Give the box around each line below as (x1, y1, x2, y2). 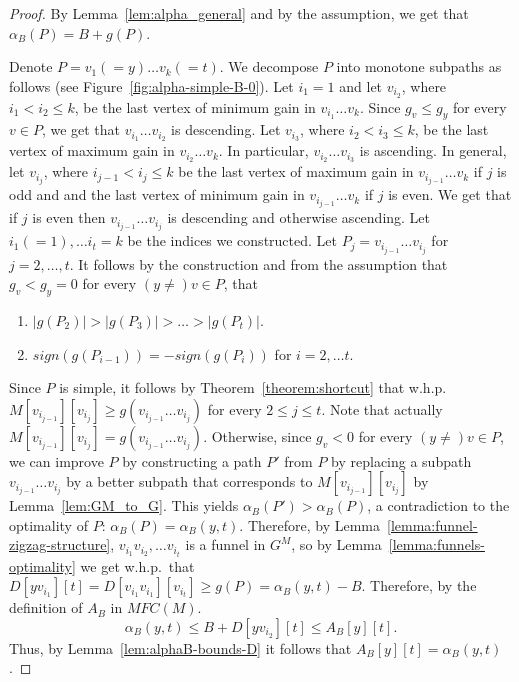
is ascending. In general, (359, 140, 507, 161)
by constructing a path (122, 450, 262, 471)
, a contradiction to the (367, 495, 510, 516)
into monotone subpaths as (336, 56, 502, 77)
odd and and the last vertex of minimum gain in (9, 184, 305, 205)
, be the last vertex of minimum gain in (74, 96, 316, 117)
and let (339, 75, 383, 96)
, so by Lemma (291, 534, 382, 555)
